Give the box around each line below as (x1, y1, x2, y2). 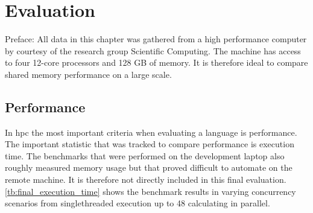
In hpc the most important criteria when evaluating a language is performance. (5, 126, 297, 138)
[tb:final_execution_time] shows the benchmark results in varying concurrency (5, 185, 296, 197)
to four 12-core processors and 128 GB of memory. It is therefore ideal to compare (5, 56, 308, 69)
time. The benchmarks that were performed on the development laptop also (5, 149, 285, 162)
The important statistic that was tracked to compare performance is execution (5, 138, 294, 150)
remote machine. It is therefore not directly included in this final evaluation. (5, 173, 286, 186)
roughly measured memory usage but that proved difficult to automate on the (5, 161, 292, 174)
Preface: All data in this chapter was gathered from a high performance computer (5, 33, 307, 45)
